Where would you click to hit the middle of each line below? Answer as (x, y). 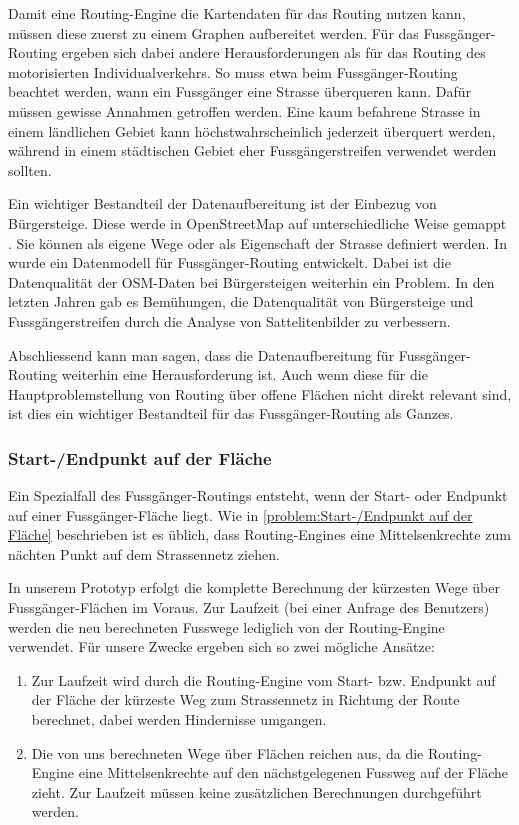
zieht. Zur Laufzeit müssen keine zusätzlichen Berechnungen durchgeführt (256, 791)
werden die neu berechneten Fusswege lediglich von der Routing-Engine (226, 626)
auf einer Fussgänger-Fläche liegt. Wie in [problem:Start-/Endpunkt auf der (240, 514)
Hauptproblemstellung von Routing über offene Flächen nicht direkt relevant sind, (260, 393)
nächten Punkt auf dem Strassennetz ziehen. (144, 553)
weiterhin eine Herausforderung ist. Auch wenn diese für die (244, 374)
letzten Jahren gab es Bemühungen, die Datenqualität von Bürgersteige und (241, 301)
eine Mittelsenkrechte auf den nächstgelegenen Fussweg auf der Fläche (293, 772)
